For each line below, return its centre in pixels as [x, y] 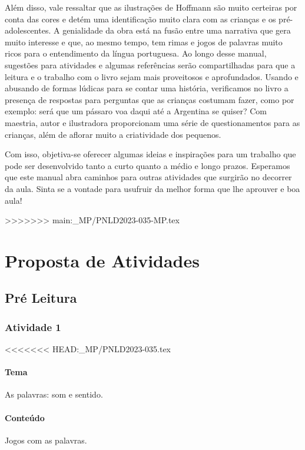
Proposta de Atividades [102, 260]
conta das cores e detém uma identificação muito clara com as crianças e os [140, 19]
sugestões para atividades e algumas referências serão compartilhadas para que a [150, 64]
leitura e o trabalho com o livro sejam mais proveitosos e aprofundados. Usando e [152, 76]
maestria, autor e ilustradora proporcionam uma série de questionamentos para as [152, 122]
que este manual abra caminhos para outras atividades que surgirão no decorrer [148, 177]
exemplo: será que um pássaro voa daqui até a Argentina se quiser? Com [136, 111]
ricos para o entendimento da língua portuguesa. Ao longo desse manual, [136, 53]
